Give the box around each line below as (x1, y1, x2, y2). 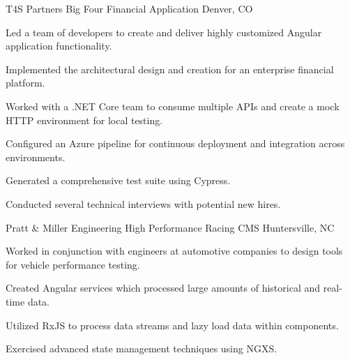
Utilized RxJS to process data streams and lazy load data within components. (6, 317, 339, 332)
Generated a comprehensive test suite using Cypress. (6, 173, 231, 188)
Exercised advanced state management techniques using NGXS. (6, 341, 277, 356)
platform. (6, 75, 45, 90)
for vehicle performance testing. (6, 257, 140, 271)
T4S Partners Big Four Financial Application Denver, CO (6, 1, 253, 15)
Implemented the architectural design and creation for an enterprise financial (6, 61, 334, 76)
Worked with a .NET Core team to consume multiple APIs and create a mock (6, 98, 340, 113)
